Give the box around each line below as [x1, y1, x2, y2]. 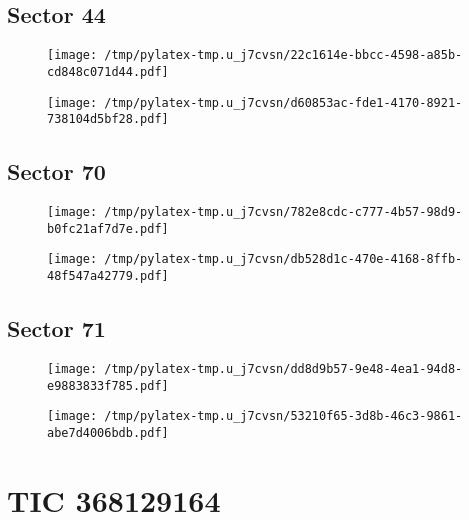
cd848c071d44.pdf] [47, 64, 169, 79]
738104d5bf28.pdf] [47, 112, 169, 127]
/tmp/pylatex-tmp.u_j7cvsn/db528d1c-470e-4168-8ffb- [104, 252, 463, 267]
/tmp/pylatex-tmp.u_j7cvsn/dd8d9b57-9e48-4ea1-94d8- [104, 361, 463, 376]
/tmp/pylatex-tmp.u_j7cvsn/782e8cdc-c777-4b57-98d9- [104, 205, 463, 220]
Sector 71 [7, 313, 106, 344]
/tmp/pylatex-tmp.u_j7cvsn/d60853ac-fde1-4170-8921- [104, 95, 463, 110]
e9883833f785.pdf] [47, 378, 169, 393]
